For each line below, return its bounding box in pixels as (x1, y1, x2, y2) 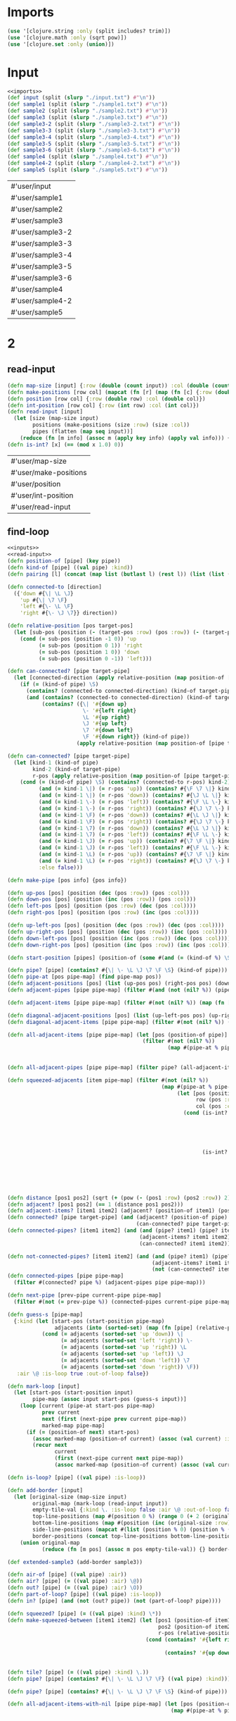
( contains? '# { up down (164, 1650, 231, 1657)
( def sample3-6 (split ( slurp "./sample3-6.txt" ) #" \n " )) (7, 147, 181, 154)
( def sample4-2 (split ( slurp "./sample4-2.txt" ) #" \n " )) (7, 160, 181, 167)
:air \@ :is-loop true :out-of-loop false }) (16, 1370, 150, 1377)
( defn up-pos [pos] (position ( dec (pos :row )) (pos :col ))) (7, 889, 190, 896)
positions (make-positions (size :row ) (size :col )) (32, 421, 190, 428)
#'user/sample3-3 (11, 238, 72, 248)
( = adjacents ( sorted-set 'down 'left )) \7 (60, 1357, 190, 1364)
